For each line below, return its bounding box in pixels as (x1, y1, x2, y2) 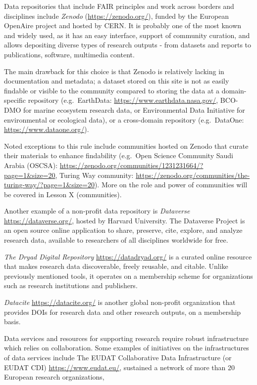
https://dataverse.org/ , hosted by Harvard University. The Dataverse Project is (4, 215, 245, 225)
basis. (4, 316, 21, 327)
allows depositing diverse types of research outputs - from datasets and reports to (4, 40, 252, 50)
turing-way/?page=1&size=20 (4, 179, 95, 190)
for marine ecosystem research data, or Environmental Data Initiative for (23, 104, 245, 115)
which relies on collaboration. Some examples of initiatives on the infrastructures (4, 342, 249, 353)
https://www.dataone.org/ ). (4, 124, 89, 134)
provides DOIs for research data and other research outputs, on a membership (4, 306, 241, 317)
